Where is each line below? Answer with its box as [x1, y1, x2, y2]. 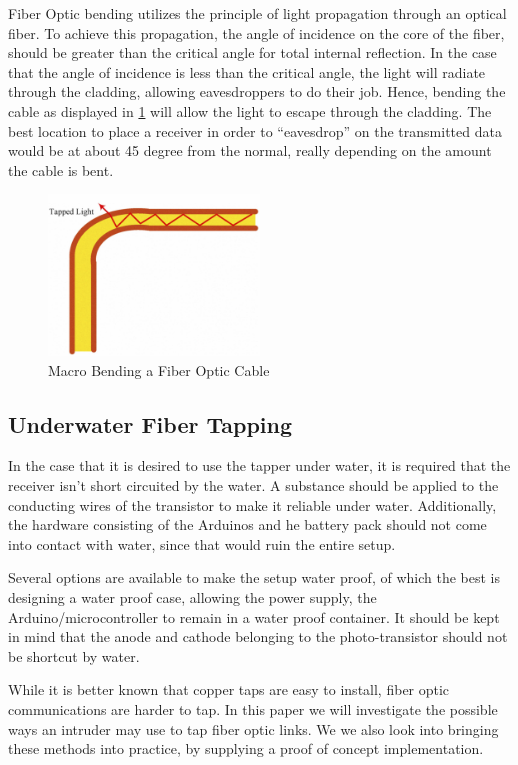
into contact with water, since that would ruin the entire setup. [8, 533, 396, 554]
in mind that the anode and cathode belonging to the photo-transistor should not [8, 626, 508, 647]
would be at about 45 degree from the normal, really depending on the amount [8, 140, 492, 161]
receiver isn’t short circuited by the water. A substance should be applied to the [8, 474, 499, 495]
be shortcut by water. [8, 645, 140, 666]
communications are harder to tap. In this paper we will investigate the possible [8, 698, 498, 719]
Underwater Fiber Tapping [8, 408, 293, 439]
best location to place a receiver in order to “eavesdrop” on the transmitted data [8, 120, 502, 141]
